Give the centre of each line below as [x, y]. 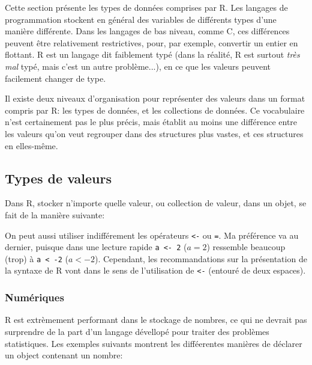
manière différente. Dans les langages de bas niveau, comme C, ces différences [147, 31]
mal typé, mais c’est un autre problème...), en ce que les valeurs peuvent [138, 66]
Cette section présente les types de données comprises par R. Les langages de [146, 7]
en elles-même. [31, 145]
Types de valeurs [58, 178]
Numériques [34, 297]
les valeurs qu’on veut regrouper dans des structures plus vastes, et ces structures [154, 133]
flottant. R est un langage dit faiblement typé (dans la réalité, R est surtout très [152, 54]
